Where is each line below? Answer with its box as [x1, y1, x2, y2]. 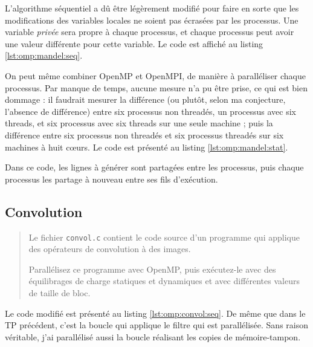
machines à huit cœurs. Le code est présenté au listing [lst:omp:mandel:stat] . [5, 140, 288, 153]
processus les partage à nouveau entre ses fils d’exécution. [5, 172, 218, 185]
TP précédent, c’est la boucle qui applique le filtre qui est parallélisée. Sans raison [5, 319, 309, 331]
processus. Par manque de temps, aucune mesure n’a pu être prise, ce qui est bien [5, 81, 308, 94]
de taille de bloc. [28, 286, 91, 299]
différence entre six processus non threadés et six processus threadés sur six [5, 128, 284, 141]
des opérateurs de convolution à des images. [28, 242, 191, 255]
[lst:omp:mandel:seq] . [5, 49, 83, 62]
